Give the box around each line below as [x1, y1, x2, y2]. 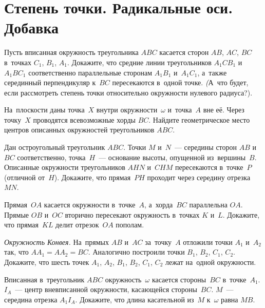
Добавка [4, 17, 59, 38]
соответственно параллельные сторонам [28, 67, 153, 78]
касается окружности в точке [44, 199, 136, 210]
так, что [4, 246, 29, 257]
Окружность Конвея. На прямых [4, 236, 109, 247]
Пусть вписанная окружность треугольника [4, 47, 139, 57]
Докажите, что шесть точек [4, 257, 89, 267]
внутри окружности [96, 104, 158, 115]
